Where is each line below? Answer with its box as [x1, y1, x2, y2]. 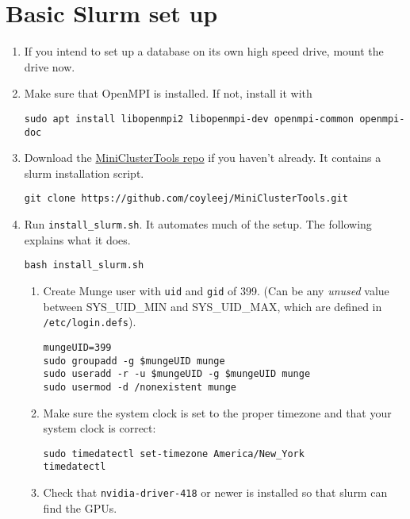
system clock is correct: [43, 420, 156, 436]
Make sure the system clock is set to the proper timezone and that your [43, 404, 392, 421]
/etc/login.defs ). [43, 313, 136, 330]
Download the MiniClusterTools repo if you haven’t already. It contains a [24, 149, 381, 166]
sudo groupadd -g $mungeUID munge [43, 355, 225, 367]
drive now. [24, 58, 75, 75]
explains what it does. [24, 231, 131, 248]
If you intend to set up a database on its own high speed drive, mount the [24, 43, 384, 60]
